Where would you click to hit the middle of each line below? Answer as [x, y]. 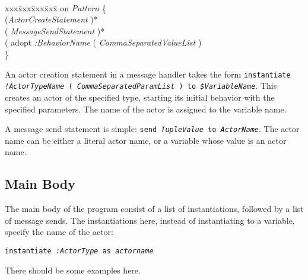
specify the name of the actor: [59, 232]
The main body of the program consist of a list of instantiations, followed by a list [154, 209]
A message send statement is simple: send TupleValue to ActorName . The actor [152, 129]
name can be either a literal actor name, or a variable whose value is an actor [146, 140]
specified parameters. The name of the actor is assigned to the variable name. [146, 109]
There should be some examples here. [73, 270]
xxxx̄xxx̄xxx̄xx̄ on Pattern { [55, 7]
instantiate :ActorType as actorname [79, 251]
